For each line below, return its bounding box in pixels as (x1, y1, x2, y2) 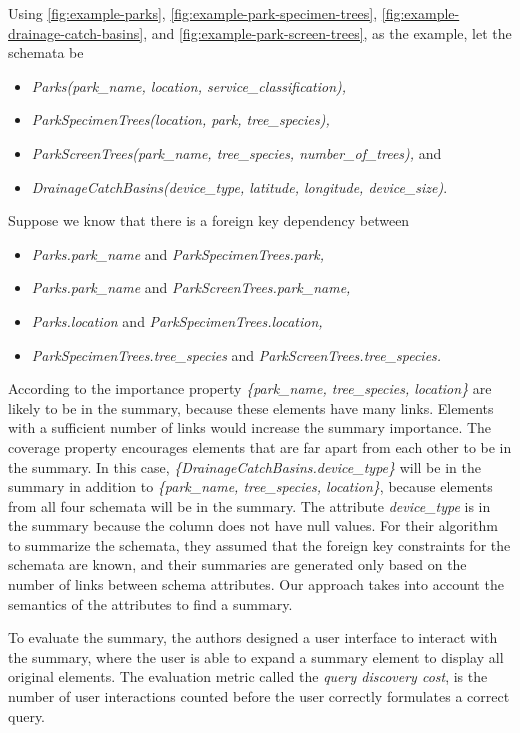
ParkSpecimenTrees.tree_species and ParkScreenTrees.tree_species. (31, 344, 442, 365)
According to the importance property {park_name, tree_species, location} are (8, 378, 492, 399)
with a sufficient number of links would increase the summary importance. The (8, 417, 492, 438)
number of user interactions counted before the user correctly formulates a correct (8, 686, 510, 707)
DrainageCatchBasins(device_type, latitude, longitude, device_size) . (31, 176, 448, 197)
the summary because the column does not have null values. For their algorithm (8, 515, 498, 536)
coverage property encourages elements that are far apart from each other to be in (8, 436, 512, 457)
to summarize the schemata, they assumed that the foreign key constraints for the (8, 534, 511, 555)
